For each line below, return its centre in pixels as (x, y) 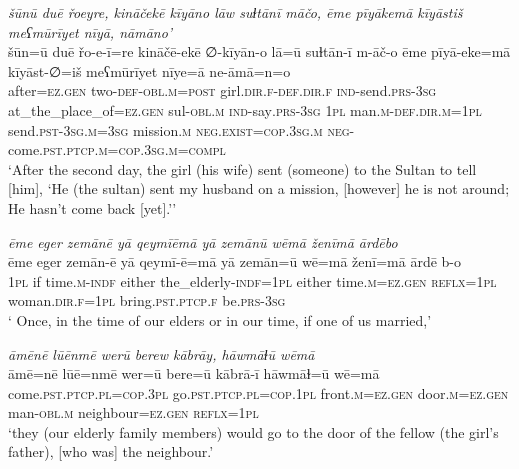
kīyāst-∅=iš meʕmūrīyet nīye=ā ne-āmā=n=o (149, 70)
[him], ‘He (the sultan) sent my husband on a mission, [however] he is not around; (259, 188)
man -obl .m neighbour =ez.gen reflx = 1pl (133, 412)
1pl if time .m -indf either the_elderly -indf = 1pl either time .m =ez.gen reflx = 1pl (252, 280)
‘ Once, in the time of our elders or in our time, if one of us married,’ (220, 319)
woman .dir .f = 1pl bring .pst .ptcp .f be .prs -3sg (147, 300)
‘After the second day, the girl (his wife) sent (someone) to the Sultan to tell (242, 168)
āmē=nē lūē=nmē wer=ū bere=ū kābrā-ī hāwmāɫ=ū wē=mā (194, 373)
